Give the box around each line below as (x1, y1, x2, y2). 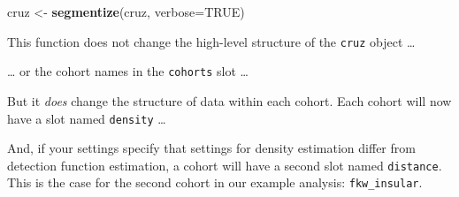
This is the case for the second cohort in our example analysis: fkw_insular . (7, 173, 423, 192)
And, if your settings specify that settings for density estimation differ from (7, 139, 416, 157)
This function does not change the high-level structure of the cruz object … (7, 32, 416, 50)
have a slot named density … (7, 109, 166, 127)
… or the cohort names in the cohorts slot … (7, 62, 249, 80)
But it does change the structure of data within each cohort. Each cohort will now (7, 91, 452, 110)
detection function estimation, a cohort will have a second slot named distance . (7, 155, 442, 174)
